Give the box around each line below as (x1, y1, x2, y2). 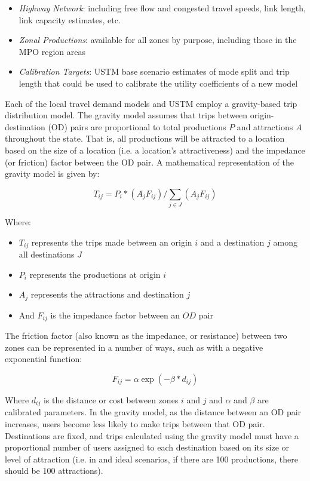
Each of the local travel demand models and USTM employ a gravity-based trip (5, 97, 297, 109)
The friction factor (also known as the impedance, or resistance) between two (5, 329, 287, 342)
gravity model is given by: (5, 167, 100, 180)
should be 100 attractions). (5, 464, 103, 477)
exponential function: (5, 353, 82, 365)
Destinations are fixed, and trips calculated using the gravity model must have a (5, 429, 299, 442)
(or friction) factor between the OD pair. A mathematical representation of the (5, 155, 294, 168)
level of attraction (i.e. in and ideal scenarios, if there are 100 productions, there (5, 452, 298, 465)
